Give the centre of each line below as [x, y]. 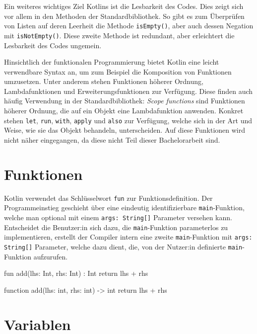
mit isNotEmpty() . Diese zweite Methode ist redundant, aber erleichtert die [119, 35]
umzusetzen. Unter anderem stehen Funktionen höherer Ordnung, [104, 81]
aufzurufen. [51, 256]
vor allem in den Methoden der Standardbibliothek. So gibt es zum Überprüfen [124, 16]
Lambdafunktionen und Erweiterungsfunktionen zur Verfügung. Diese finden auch [128, 91]
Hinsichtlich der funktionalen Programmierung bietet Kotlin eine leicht [112, 62]
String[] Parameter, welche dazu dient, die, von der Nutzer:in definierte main [123, 246]
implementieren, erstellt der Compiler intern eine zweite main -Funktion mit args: [128, 237]
